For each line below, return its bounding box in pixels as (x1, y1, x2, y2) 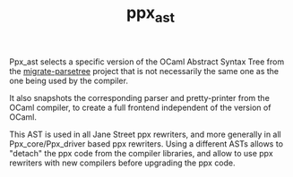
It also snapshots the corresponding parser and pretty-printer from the (9, 92, 271, 103)
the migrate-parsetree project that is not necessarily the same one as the (9, 65, 280, 76)
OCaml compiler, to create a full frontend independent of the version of (9, 102, 271, 113)
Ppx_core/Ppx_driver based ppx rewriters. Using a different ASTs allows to (9, 138, 284, 149)
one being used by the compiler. (9, 75, 128, 86)
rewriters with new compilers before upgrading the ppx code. (9, 157, 236, 168)
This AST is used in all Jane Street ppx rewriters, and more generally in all (9, 129, 281, 139)
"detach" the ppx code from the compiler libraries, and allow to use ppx (9, 147, 273, 158)
